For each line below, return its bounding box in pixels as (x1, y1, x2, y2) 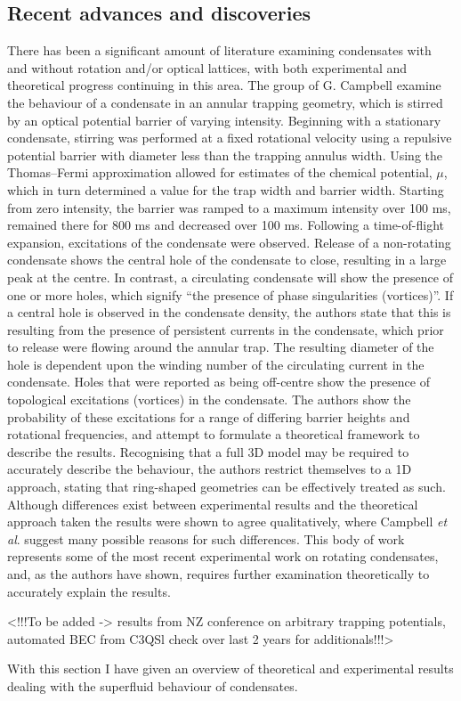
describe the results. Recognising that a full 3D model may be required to (7, 442, 409, 461)
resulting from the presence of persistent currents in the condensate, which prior (7, 320, 444, 338)
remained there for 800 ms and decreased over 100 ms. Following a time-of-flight (7, 216, 444, 234)
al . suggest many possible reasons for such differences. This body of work (7, 529, 405, 548)
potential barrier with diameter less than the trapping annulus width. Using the (7, 145, 443, 164)
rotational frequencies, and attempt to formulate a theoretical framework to (7, 425, 420, 444)
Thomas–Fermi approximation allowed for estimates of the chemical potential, (7, 163, 433, 182)
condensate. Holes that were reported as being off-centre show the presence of (7, 372, 430, 391)
